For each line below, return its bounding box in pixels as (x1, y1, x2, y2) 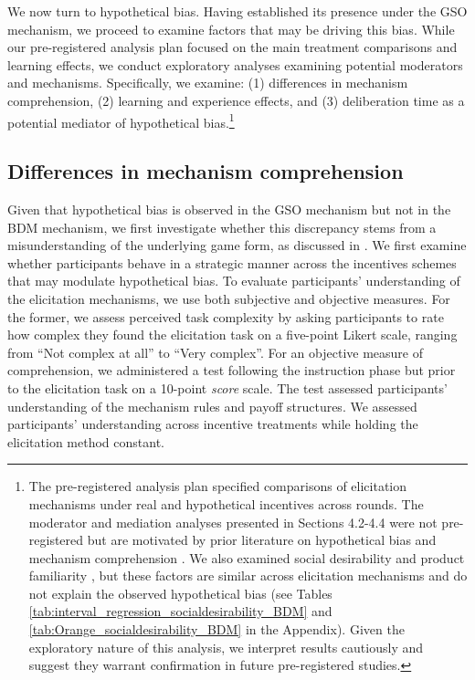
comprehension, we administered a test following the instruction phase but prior (7, 361, 456, 380)
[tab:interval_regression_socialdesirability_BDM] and (28, 602, 332, 621)
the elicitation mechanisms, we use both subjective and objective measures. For (7, 288, 450, 308)
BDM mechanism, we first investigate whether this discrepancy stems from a (7, 217, 437, 236)
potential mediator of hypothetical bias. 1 (7, 110, 235, 131)
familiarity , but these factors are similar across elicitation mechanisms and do (28, 566, 468, 585)
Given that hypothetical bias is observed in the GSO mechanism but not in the (7, 200, 451, 219)
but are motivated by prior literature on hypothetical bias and (87, 530, 437, 549)
